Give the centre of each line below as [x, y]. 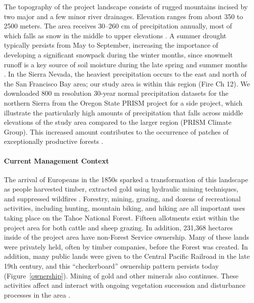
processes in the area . [37, 294]
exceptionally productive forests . [54, 141]
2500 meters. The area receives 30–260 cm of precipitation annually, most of [118, 26]
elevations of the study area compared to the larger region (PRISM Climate [118, 122]
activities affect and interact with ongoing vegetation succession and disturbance [125, 285]
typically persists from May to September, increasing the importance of [111, 45]
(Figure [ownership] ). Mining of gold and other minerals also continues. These [121, 275]
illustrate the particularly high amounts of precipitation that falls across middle [124, 112]
